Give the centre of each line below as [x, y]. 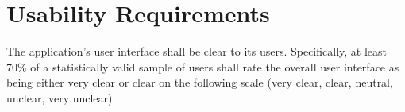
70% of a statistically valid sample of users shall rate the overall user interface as [203, 66]
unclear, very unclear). [61, 97]
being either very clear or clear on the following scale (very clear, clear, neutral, [200, 82]
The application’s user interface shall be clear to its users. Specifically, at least [197, 51]
